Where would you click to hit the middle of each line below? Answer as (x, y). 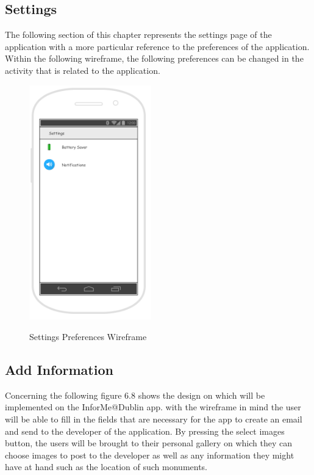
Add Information (59, 369)
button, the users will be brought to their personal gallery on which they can (149, 443)
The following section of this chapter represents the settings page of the (138, 34)
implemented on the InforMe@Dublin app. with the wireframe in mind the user (153, 407)
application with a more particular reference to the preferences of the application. (157, 46)
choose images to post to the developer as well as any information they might (150, 455)
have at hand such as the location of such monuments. (106, 467)
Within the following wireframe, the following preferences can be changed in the (154, 58)
